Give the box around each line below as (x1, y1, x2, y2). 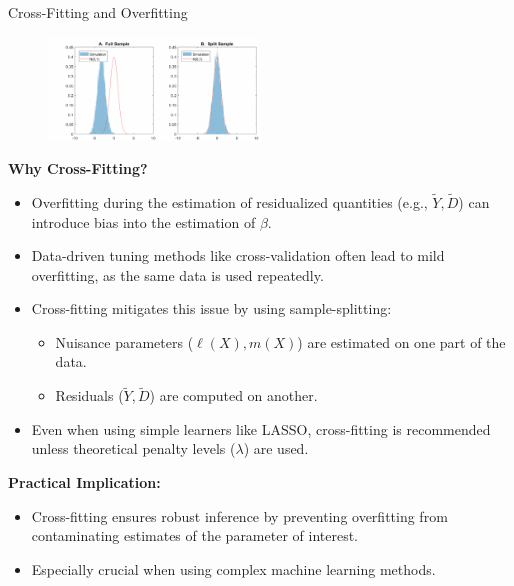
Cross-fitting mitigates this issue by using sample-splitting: (31, 298, 392, 319)
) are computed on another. (149, 385, 318, 406)
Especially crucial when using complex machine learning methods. (31, 558, 436, 579)
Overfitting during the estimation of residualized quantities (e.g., (31, 191, 428, 212)
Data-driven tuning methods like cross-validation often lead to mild (31, 245, 445, 266)
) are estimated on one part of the (297, 331, 506, 352)
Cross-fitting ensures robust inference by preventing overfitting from (31, 505, 448, 526)
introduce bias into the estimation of (31, 211, 256, 232)
